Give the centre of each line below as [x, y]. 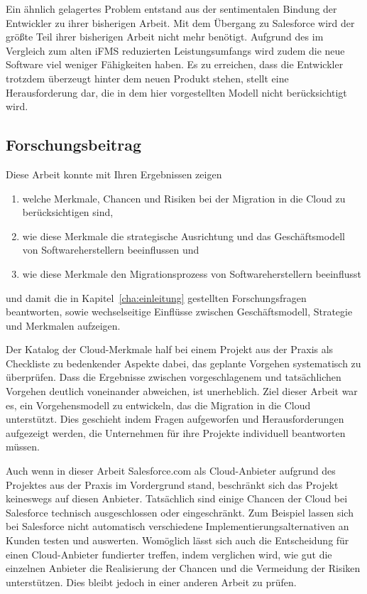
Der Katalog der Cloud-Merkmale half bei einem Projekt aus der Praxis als [170, 349]
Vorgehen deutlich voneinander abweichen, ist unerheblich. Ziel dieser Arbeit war [182, 391]
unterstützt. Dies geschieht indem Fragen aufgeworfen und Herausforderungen [175, 419]
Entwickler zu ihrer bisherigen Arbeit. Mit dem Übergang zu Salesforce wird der [180, 22]
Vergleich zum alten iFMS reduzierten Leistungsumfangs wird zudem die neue [175, 50]
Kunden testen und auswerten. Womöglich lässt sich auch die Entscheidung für [177, 540]
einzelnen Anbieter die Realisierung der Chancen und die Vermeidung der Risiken [183, 568]
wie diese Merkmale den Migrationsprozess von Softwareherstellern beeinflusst [192, 273]
